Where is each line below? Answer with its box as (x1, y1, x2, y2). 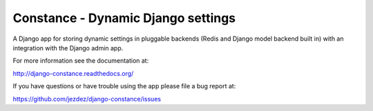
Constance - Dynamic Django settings (12, 10, 236, 26)
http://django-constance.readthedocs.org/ (12, 69, 134, 77)
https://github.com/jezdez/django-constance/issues (12, 94, 162, 103)
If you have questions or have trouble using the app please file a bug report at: (12, 82, 236, 90)
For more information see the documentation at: (12, 57, 149, 65)
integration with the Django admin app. (12, 43, 124, 52)
